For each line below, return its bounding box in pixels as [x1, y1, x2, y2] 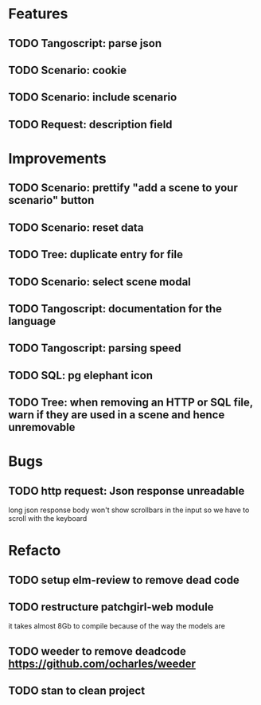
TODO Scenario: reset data [8, 221, 144, 234]
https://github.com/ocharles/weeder [8, 656, 197, 670]
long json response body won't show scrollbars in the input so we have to [8, 505, 250, 515]
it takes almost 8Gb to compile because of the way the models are [8, 621, 225, 631]
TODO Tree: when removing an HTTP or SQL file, [8, 396, 253, 409]
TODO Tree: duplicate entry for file [8, 248, 183, 261]
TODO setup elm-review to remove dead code [8, 573, 240, 586]
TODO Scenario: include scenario [8, 91, 177, 104]
